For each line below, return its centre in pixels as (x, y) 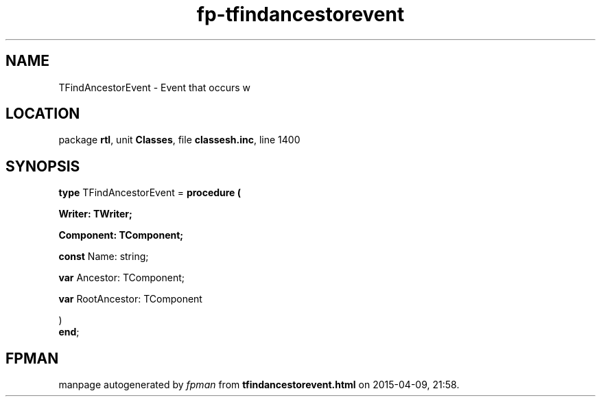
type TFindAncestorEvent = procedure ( (150, 193)
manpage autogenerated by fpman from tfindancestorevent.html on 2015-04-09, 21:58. (259, 385)
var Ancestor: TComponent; (121, 278)
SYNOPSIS (43, 166)
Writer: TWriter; (95, 214)
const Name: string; (104, 257)
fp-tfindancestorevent (300, 14)
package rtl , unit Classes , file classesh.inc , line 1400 (179, 140)
